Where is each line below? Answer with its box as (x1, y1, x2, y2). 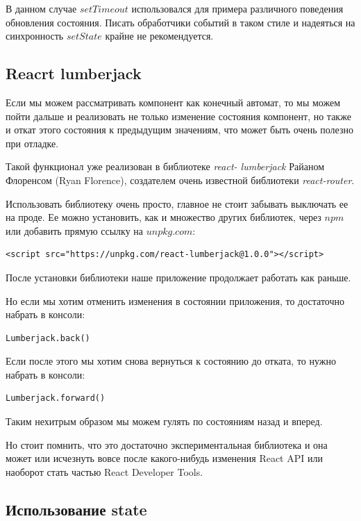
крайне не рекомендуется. (105, 28, 214, 43)
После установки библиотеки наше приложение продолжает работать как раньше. (6, 270, 351, 284)
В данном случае (6, 1, 77, 15)
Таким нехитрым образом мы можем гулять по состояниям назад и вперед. (6, 414, 323, 429)
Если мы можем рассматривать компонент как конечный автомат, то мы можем (6, 94, 341, 109)
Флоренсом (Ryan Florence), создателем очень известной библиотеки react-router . (6, 172, 355, 187)
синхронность (6, 28, 64, 43)
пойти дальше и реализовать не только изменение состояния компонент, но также (6, 108, 351, 123)
